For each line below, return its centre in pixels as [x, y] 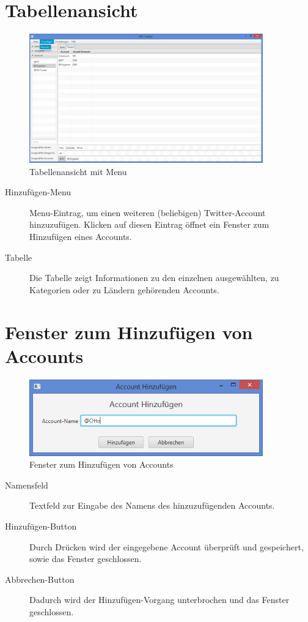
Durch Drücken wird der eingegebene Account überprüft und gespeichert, [167, 546]
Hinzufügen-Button [41, 526]
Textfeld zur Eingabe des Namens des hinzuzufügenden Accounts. [152, 505]
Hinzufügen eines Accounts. [81, 236]
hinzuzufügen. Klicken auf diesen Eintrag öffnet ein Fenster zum [149, 224]
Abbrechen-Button [40, 579]
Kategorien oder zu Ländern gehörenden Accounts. [124, 289]
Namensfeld [27, 485]
